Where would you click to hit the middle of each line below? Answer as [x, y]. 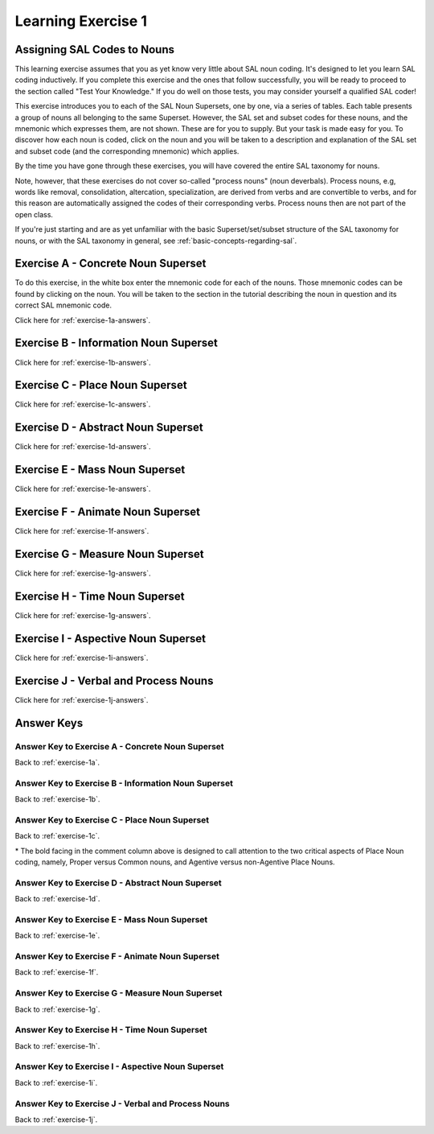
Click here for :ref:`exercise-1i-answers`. [82, 658]
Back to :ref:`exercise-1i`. [56, 1082]
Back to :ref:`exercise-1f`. [57, 972]
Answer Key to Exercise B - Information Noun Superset [124, 783]
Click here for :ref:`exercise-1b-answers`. [83, 362]
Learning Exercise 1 [81, 21]
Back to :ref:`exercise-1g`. [57, 1009]
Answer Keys [49, 723]
